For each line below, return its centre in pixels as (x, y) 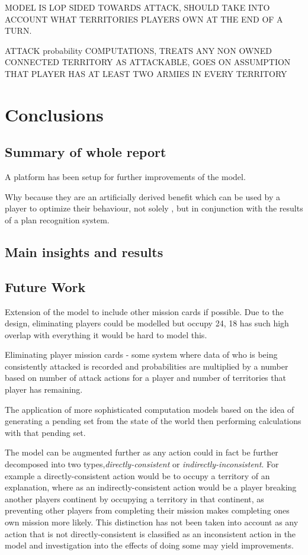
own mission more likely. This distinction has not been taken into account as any (152, 522)
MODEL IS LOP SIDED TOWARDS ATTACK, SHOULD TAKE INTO (137, 7)
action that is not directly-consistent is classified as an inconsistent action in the (150, 533)
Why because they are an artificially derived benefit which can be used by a (142, 196)
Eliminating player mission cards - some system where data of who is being (141, 355)
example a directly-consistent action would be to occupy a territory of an (137, 475)
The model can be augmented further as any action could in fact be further (142, 452)
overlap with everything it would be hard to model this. (106, 334)
